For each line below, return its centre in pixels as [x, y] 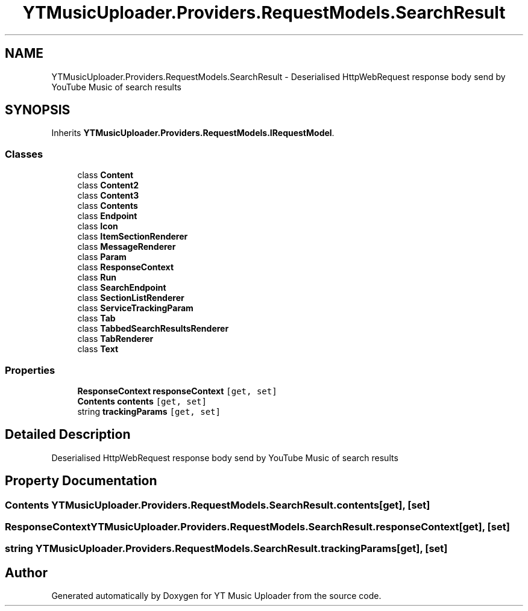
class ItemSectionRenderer [133, 237]
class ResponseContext [126, 267]
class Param [102, 257]
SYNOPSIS [38, 110]
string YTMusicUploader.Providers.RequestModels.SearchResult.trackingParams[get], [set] [226, 549]
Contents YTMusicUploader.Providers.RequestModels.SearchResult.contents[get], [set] [218, 505]
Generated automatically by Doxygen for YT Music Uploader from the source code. [216, 596]
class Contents [108, 206]
